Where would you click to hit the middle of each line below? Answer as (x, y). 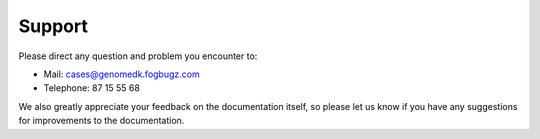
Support (53, 26)
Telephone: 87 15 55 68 (91, 88)
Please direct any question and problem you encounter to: (138, 56)
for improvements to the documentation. (101, 121)
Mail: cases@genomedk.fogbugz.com (121, 74)
